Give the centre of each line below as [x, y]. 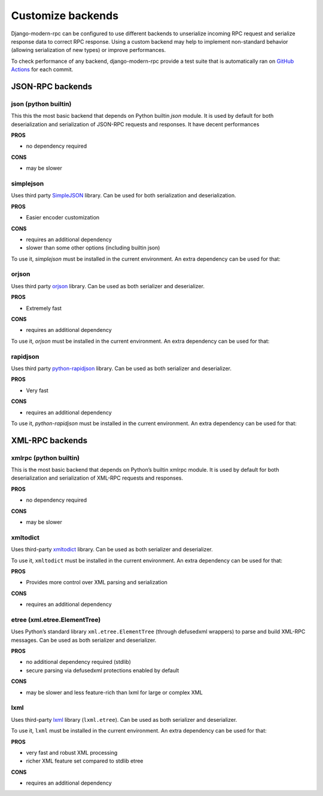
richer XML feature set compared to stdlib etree [85, 761]
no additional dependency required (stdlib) [79, 662]
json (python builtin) [41, 103]
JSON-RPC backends [52, 86]
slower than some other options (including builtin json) [93, 248]
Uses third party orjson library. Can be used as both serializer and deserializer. [108, 286]
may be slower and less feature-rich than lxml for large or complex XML [114, 692]
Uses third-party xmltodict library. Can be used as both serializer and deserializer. [112, 550]
